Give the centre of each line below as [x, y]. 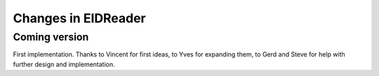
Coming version [51, 37]
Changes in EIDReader [80, 18]
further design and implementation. [64, 64]
